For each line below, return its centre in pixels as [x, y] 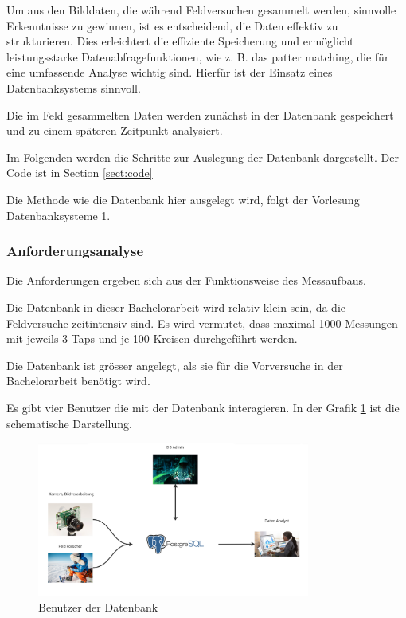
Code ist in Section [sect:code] [80, 173]
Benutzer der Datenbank [98, 607]
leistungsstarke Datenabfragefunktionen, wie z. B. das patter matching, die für [198, 56]
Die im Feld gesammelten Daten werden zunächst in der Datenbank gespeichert [200, 114]
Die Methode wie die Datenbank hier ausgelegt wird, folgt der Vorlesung [183, 199]
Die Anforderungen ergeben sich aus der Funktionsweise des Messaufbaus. [186, 280]
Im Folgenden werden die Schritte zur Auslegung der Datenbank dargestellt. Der [203, 157]
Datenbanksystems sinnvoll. [74, 87]
